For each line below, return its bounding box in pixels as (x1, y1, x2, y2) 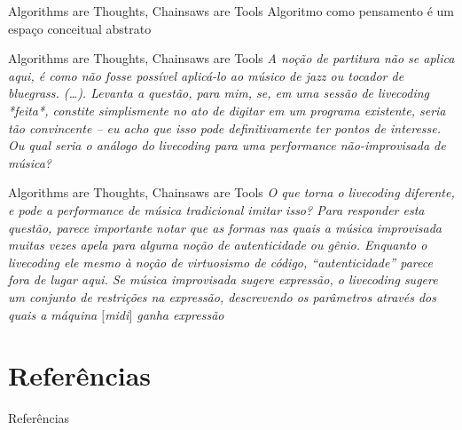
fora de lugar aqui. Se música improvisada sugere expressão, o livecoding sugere (8, 270, 438, 289)
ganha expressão (137, 305, 224, 323)
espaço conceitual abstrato (8, 19, 152, 37)
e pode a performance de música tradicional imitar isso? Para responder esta (8, 200, 425, 219)
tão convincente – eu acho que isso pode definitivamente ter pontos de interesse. (8, 118, 442, 137)
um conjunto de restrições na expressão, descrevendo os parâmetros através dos (8, 287, 436, 306)
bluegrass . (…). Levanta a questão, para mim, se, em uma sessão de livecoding (8, 84, 430, 102)
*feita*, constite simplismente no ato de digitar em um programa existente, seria (8, 100, 446, 119)
